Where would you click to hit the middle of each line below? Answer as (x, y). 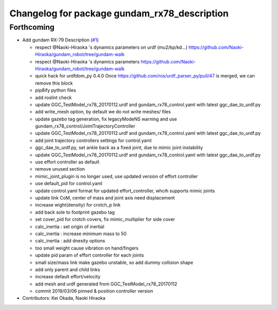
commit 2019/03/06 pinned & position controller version (94, 291)
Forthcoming (32, 27)
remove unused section (60, 169)
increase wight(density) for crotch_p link (78, 205)
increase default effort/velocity (68, 277)
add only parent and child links (67, 270)
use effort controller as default (67, 162)
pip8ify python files (56, 90)
